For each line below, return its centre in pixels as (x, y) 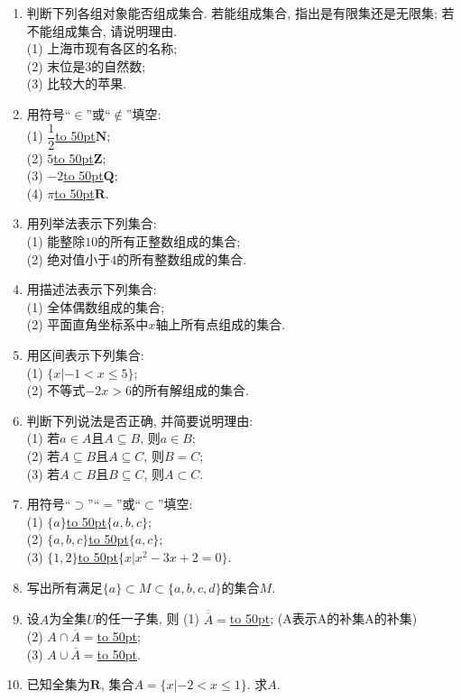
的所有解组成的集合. (190, 390)
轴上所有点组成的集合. (221, 324)
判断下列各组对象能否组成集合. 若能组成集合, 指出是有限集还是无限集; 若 (240, 13)
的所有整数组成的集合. (182, 258)
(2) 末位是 (56, 65)
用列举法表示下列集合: (92, 223)
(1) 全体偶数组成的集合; (96, 306)
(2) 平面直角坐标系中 (88, 324)
